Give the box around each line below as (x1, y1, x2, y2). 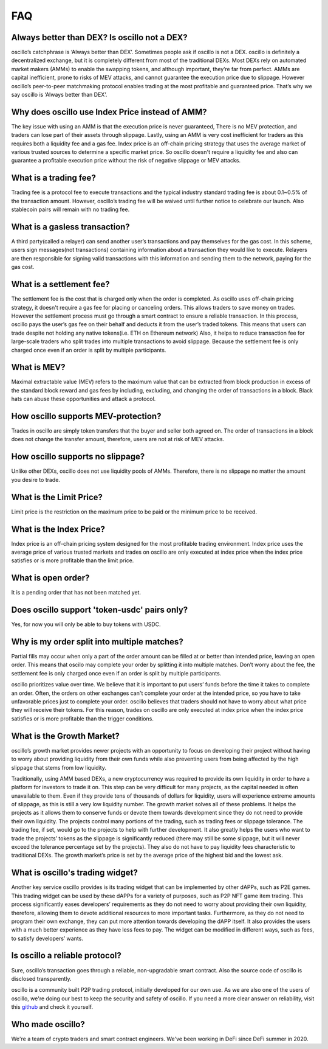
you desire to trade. (11, 476, 61, 483)
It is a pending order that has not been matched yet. (11, 589, 142, 596)
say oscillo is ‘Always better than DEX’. (11, 91, 108, 99)
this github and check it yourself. (11, 1003, 94, 1011)
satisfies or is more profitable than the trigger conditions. (11, 715, 154, 722)
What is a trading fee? (11, 173, 97, 183)
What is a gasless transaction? (11, 221, 130, 232)
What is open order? (11, 573, 90, 584)
